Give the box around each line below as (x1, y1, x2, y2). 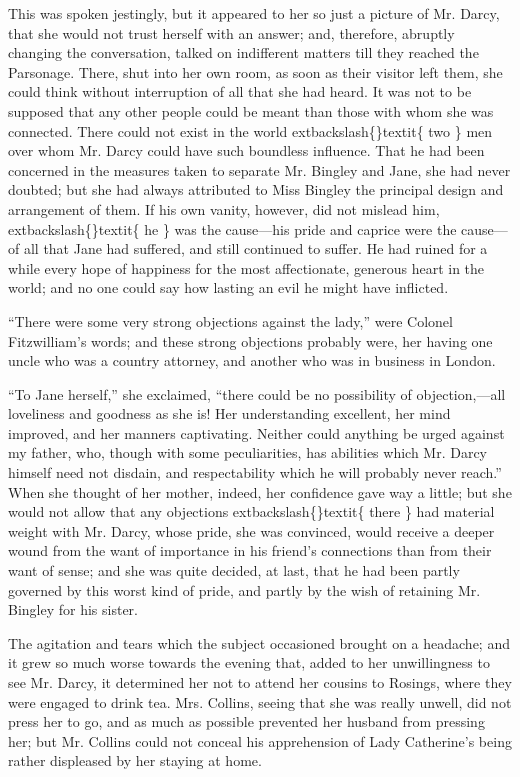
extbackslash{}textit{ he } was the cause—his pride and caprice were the (8, 218, 457, 239)
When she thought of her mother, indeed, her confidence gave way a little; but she (8, 481, 512, 502)
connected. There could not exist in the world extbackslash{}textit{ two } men (8, 120, 493, 141)
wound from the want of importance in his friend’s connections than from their (8, 540, 492, 561)
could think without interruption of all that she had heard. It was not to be (8, 81, 472, 102)
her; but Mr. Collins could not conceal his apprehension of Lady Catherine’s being (8, 730, 512, 751)
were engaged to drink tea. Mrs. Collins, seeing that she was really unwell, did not (8, 691, 512, 712)
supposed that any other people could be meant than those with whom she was (8, 100, 494, 121)
